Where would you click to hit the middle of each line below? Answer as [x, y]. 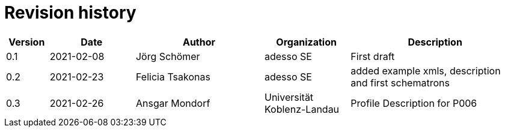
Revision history [70, 13]
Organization [306, 42]
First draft [373, 56]
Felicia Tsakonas [173, 76]
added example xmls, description [426, 70]
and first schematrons [400, 82]
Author [199, 42]
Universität [289, 97]
